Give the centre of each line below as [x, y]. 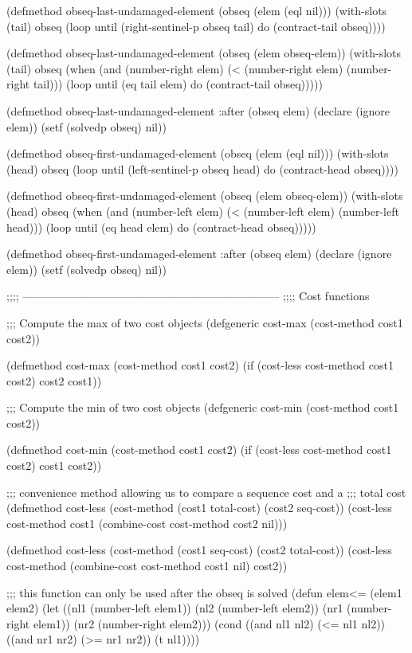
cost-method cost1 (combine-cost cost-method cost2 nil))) [147, 523]
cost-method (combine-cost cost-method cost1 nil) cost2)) [147, 566]
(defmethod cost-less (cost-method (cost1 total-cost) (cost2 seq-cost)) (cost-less [199, 508]
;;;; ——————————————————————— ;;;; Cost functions [188, 296]
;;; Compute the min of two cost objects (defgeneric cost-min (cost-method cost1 [203, 407]
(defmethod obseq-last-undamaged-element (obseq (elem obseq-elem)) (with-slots [204, 53]
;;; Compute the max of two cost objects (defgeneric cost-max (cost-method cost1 [205, 322]
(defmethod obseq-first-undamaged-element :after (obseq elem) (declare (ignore [199, 254]
